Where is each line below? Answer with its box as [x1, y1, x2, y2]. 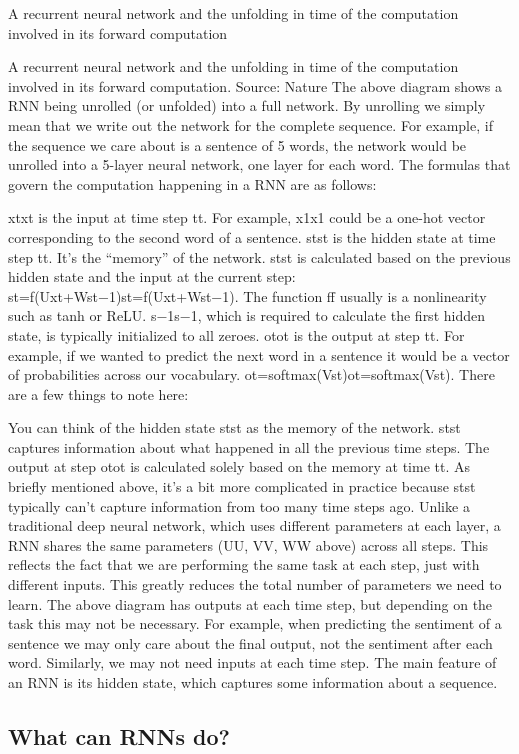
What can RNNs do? [8, 720, 230, 751]
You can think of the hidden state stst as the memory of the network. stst [8, 417, 461, 438]
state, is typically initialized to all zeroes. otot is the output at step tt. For [8, 324, 465, 345]
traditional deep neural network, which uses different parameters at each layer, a [8, 515, 501, 536]
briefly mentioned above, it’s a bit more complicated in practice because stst [8, 476, 476, 497]
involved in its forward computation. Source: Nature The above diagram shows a [8, 75, 502, 96]
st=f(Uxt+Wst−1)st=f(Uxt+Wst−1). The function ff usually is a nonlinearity [8, 285, 487, 306]
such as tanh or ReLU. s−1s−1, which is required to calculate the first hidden [8, 305, 485, 326]
